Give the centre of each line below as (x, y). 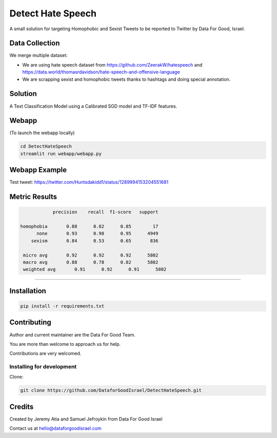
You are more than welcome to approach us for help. (65, 344)
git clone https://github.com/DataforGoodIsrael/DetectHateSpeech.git (111, 390)
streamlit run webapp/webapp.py (61, 153)
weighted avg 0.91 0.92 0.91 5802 (95, 269)
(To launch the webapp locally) (42, 133)
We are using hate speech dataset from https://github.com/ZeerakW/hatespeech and (112, 65)
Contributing (30, 322)
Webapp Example (38, 170)
